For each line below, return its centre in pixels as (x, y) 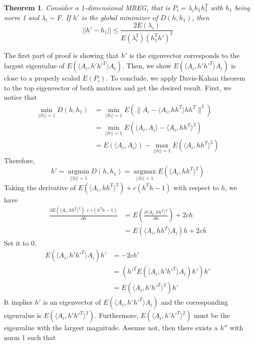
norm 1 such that (30, 337)
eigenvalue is (23, 315)
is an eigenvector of (72, 302)
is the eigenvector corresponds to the (184, 55)
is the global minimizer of (120, 17)
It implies (18, 302)
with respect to (196, 187)
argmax (145, 172)
